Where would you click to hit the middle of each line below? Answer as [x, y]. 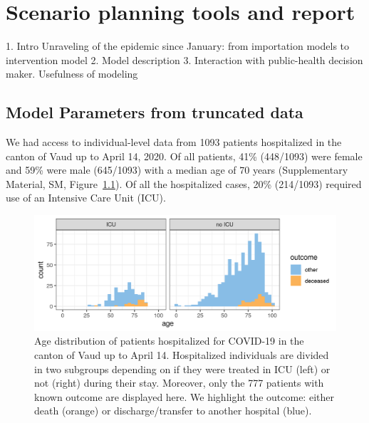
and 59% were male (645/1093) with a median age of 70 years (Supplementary [177, 170]
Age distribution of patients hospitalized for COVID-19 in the [169, 341]
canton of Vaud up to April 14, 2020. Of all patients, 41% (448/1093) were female [184, 156]
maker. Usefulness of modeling [72, 74]
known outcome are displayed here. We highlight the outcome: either [184, 396]
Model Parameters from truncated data [155, 112]
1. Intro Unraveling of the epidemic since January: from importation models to [178, 46]
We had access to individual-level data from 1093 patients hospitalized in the [174, 142]
